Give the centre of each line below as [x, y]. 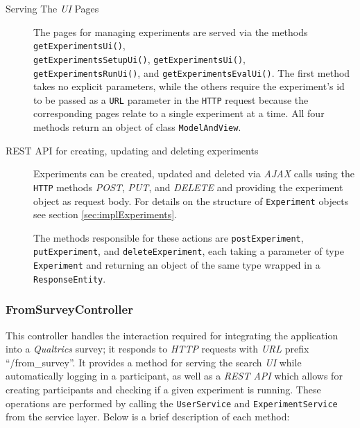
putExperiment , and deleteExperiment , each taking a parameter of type [189, 251]
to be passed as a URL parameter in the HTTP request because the [171, 99]
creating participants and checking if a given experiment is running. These [163, 389]
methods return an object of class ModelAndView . [137, 127]
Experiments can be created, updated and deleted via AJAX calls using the [194, 173]
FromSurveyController [69, 309]
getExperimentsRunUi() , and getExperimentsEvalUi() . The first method [192, 72]
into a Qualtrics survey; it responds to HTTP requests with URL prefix [157, 349]
